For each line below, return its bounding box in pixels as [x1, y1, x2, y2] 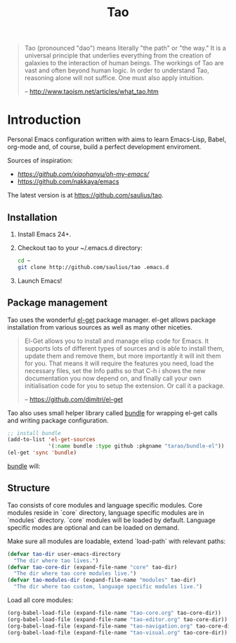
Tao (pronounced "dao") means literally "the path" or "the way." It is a [24, 44, 226, 53]
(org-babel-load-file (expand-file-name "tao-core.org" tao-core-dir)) [7, 609, 221, 617]
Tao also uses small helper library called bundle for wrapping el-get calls [7, 408, 218, 417]
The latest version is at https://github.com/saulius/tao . [7, 191, 164, 200]
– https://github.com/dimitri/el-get [24, 395, 124, 403]
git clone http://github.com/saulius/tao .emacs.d [17, 264, 169, 271]
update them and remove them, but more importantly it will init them [24, 351, 221, 360]
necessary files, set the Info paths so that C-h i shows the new [24, 366, 206, 375]
